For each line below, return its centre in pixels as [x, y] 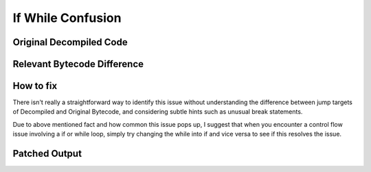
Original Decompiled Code [70, 42]
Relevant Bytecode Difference [78, 64]
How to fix [35, 86]
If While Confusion [67, 18]
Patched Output [47, 154]
